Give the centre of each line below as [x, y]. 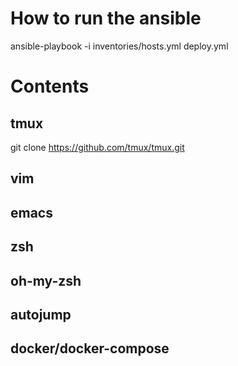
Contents [50, 86]
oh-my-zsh [46, 280]
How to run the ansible [106, 18]
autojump [41, 314]
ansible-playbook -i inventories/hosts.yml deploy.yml [119, 46]
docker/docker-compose [90, 348]
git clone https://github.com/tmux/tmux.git [97, 147]
